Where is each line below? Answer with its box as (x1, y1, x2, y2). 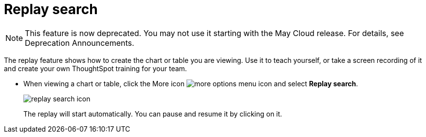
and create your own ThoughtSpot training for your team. (4, 64, 187, 73)
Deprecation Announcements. (25, 38, 134, 48)
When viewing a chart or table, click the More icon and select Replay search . (23, 79, 358, 88)
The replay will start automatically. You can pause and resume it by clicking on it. (23, 109, 282, 118)
